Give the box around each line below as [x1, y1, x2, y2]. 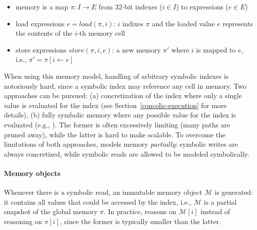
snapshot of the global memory [4, 206, 98, 217]
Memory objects [4, 168, 61, 178]
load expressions [15, 18, 65, 28]
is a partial [204, 196, 237, 207]
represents [222, 18, 253, 28]
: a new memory [112, 44, 161, 55]
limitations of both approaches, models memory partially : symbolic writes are [4, 139, 238, 149]
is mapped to [196, 44, 236, 55]
